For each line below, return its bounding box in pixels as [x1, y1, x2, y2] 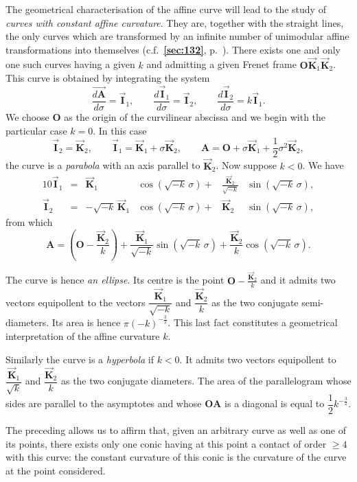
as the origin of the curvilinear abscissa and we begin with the [64, 110, 326, 124]
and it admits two [260, 273, 336, 287]
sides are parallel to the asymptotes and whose [5, 396, 202, 411]
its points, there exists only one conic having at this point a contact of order [5, 436, 327, 450]
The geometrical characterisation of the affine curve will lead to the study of [5, 2, 326, 16]
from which [5, 215, 53, 229]
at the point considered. [5, 463, 106, 477]
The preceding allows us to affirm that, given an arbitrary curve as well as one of [5, 423, 346, 437]
